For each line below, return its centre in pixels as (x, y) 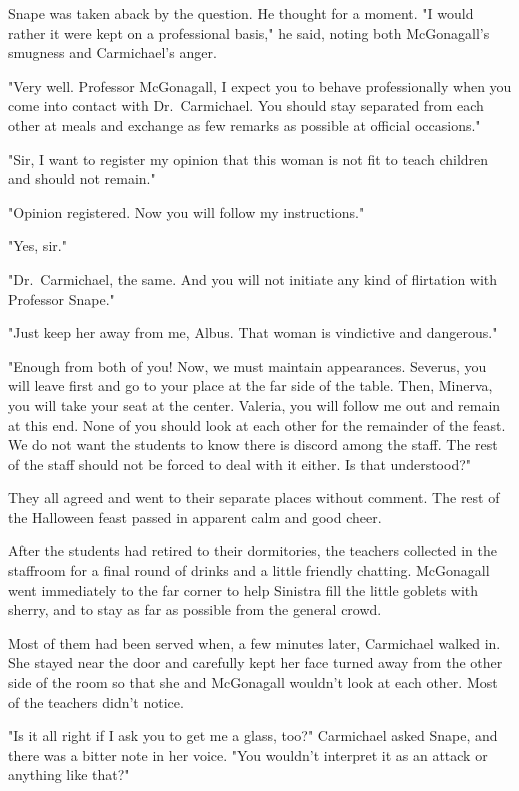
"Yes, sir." (37, 245)
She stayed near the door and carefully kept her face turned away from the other (255, 662)
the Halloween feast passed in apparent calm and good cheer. (195, 516)
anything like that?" (69, 774)
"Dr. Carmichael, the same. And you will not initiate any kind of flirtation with (253, 278)
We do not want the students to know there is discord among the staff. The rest (253, 444)
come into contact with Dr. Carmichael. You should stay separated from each (246, 105)
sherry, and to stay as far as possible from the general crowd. (195, 609)
